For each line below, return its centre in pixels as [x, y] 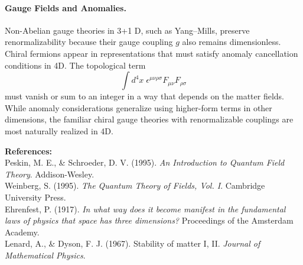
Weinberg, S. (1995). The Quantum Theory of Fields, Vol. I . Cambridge [135, 185]
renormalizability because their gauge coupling [89, 42]
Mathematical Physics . [45, 255]
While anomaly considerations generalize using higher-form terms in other [139, 107]
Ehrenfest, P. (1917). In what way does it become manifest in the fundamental [145, 209]
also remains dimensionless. [232, 42]
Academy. [22, 232]
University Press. [35, 197]
